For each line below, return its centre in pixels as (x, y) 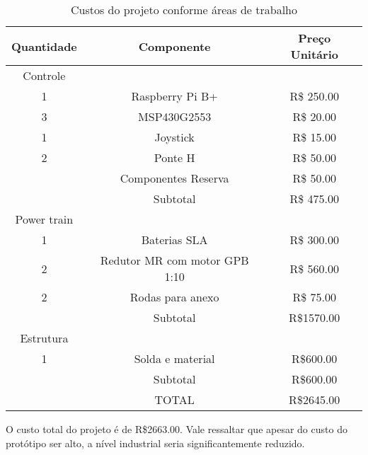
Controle (44, 75)
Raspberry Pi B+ (174, 96)
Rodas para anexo (174, 297)
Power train (44, 219)
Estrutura (44, 338)
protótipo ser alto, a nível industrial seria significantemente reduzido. (155, 443)
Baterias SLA (174, 240)
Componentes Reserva (174, 178)
